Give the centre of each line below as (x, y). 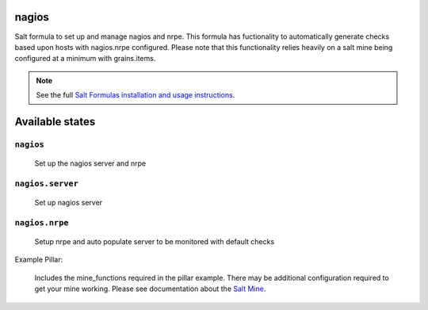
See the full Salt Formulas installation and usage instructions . (136, 95)
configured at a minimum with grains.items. (85, 59)
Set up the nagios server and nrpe (90, 163)
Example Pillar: (39, 260)
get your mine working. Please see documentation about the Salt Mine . (150, 289)
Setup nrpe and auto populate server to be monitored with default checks (155, 241)
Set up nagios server (69, 203)
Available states (55, 122)
